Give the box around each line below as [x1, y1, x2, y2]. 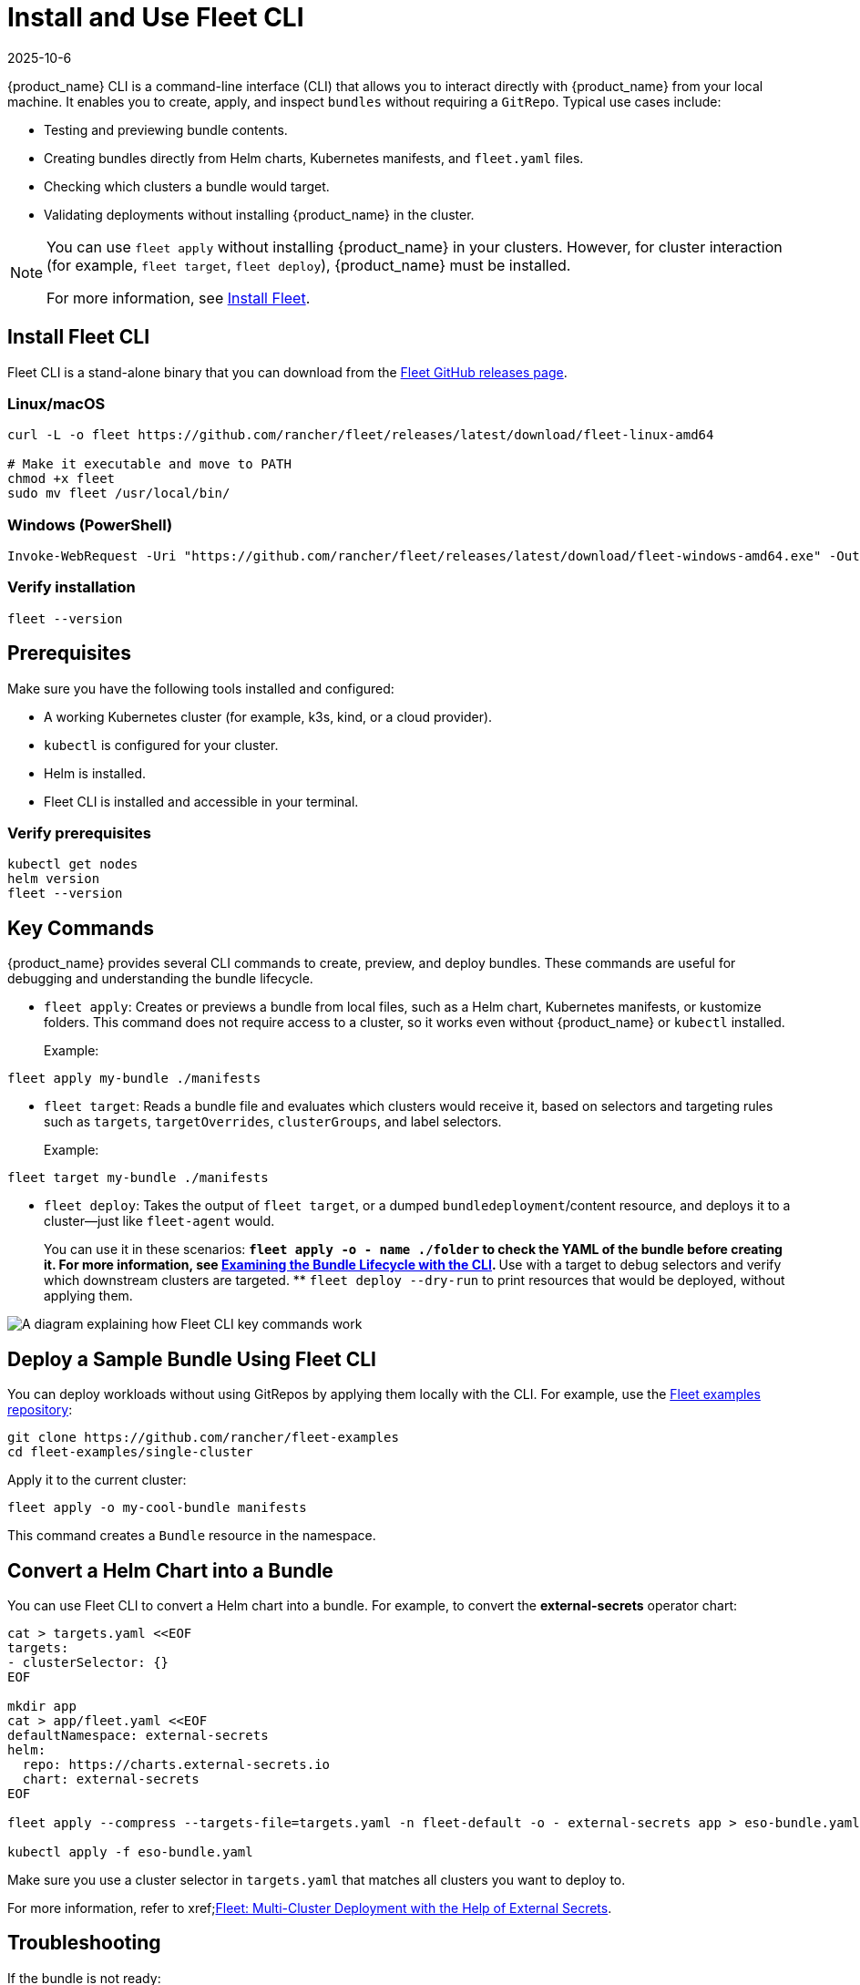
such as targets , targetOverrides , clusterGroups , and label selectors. [44, 1114, 502, 1130]
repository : [7, 1402, 73, 1418]
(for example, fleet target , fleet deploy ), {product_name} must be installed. [46, 255, 571, 274]
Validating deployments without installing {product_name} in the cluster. [44, 206, 475, 222]
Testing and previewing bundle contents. [44, 121, 288, 138]
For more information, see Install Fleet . [46, 288, 311, 307]
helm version [7, 871, 100, 887]
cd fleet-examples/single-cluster [7, 1445, 253, 1460]
